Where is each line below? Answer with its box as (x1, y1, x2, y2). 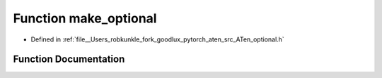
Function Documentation (13, 53, 125, 65)
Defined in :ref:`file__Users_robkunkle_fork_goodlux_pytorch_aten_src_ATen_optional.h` (30, 35, 284, 44)
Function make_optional (13, 11, 157, 26)
